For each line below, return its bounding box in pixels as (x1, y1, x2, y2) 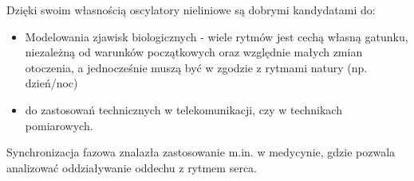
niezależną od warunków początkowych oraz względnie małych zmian (25, 44, 363, 60)
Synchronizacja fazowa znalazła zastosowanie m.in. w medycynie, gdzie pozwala (6, 144, 396, 160)
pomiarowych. (25, 117, 93, 133)
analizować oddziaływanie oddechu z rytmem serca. (6, 159, 257, 175)
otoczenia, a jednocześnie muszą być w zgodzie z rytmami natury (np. (25, 59, 368, 75)
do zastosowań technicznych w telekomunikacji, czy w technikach (25, 101, 342, 117)
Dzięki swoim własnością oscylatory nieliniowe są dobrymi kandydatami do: (6, 2, 376, 17)
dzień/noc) (25, 75, 78, 91)
